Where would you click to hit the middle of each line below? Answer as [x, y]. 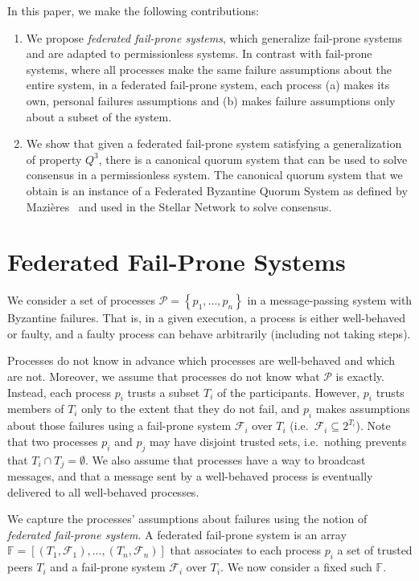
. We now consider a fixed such [296, 567]
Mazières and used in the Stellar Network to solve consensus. [179, 206]
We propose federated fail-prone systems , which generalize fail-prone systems [214, 37]
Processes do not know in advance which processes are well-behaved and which [201, 360]
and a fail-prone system [108, 567]
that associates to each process [245, 550]
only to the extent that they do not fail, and [191, 409]
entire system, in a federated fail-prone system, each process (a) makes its [208, 85]
